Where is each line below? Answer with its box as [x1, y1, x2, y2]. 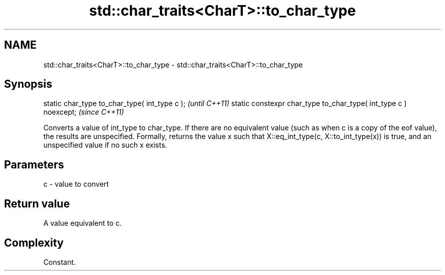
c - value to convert [43, 180, 109, 189]
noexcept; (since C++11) [43, 108, 124, 117]
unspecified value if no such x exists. [43, 141, 167, 150]
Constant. [43, 257, 76, 266]
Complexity [4, 236, 64, 249]
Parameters [4, 158, 64, 171]
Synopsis [4, 78, 52, 91]
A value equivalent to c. [43, 219, 122, 228]
